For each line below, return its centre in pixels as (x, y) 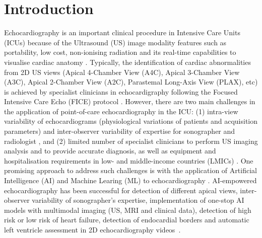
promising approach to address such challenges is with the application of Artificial (130, 170)
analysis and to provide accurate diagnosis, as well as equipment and (110, 151)
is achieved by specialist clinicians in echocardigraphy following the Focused (121, 91)
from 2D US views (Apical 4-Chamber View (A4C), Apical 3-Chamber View (122, 72)
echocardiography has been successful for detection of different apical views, (121, 190)
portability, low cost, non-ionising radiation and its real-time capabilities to (120, 52)
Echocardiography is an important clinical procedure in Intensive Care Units (122, 32)
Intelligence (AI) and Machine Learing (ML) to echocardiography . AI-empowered (130, 180)
